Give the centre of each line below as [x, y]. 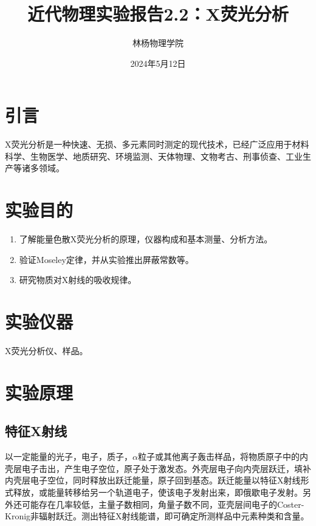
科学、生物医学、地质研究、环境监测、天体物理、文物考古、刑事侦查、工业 [154, 156]
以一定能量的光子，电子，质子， [69, 456]
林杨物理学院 [158, 43]
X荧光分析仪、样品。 [46, 351]
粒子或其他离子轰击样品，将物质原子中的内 [223, 456]
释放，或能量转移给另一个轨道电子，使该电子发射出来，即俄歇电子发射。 [158, 492]
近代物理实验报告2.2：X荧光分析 [158, 14]
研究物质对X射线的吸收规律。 [78, 280]
